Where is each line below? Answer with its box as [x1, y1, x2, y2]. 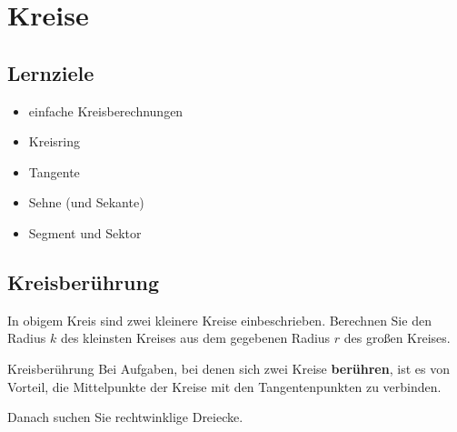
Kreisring [28, 132, 80, 151]
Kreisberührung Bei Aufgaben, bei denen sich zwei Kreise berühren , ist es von [7, 358, 450, 377]
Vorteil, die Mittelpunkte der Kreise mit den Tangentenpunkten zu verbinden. [7, 377, 442, 396]
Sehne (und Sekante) [28, 193, 144, 212]
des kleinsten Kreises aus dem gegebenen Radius [60, 328, 331, 347]
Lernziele [7, 58, 94, 86]
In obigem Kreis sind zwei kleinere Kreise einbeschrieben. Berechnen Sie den [7, 310, 432, 329]
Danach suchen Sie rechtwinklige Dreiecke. [7, 407, 243, 427]
